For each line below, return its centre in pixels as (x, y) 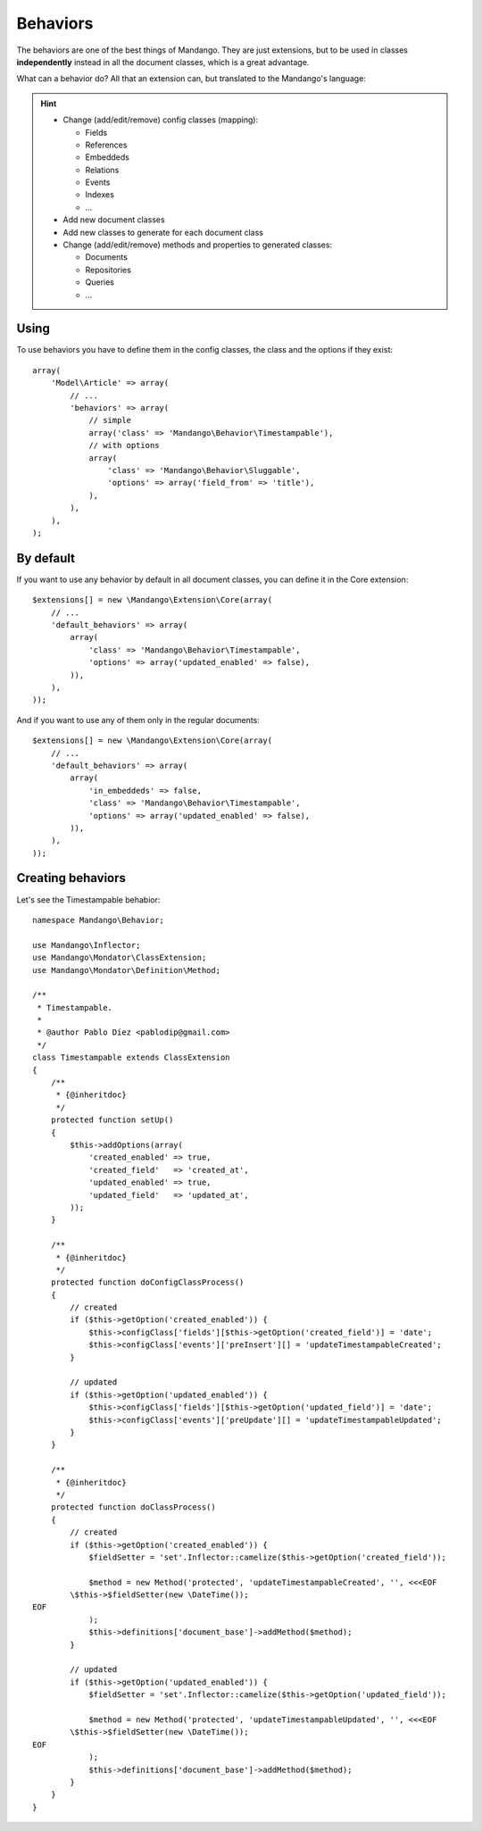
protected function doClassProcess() (133, 1507)
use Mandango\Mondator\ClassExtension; (120, 958)
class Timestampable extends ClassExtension (132, 1057)
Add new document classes (114, 220)
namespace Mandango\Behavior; (99, 920)
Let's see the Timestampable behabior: (88, 899)
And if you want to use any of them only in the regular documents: (138, 720)
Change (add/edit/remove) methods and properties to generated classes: (198, 245)
